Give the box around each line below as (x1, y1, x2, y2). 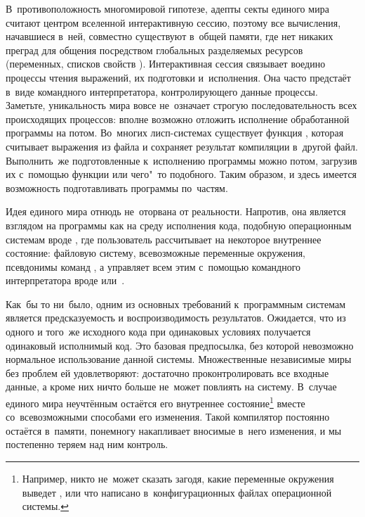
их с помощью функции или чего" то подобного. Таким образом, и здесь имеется (6, 167, 357, 181)
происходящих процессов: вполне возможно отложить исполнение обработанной (6, 111, 350, 126)
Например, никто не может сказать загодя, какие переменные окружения (22, 471, 334, 486)
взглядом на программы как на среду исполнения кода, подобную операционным (6, 217, 352, 232)
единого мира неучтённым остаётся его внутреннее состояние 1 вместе (6, 394, 305, 410)
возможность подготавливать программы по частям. (6, 180, 228, 195)
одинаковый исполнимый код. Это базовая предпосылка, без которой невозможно (6, 338, 354, 352)
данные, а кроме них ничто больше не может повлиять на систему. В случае (6, 379, 337, 394)
